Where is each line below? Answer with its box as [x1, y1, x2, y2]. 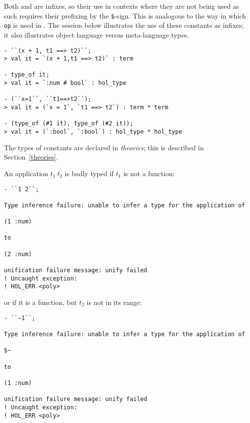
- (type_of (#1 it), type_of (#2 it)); [4, 120, 133, 127]
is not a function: [123, 168, 175, 178]
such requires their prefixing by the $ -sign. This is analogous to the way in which [4, 10, 246, 20]
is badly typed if [64, 168, 114, 178]
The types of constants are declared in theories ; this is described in [4, 142, 204, 152]
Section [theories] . [4, 152, 58, 162]
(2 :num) [4, 250, 32, 258]
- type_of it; [4, 71, 50, 79]
